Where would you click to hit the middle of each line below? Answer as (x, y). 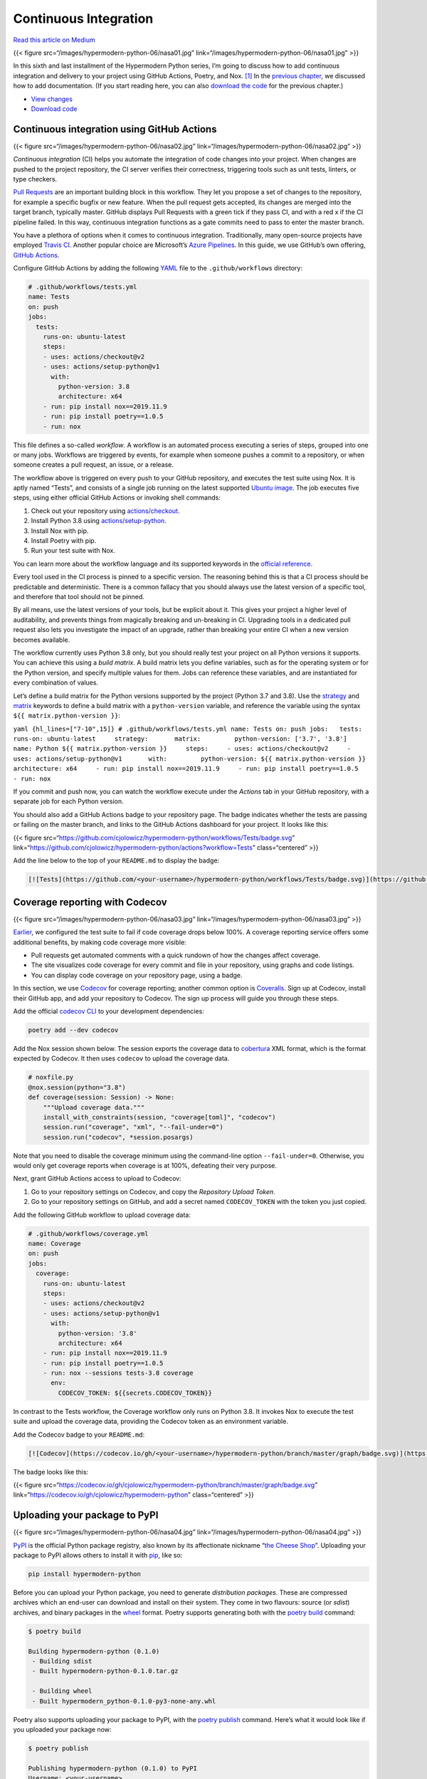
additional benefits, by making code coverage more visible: (100, 942)
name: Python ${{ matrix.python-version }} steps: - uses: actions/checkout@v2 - (182, 749)
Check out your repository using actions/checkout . (105, 511)
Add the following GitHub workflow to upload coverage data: (102, 1215)
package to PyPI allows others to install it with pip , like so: (98, 1556)
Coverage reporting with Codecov (90, 902)
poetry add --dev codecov (73, 1030)
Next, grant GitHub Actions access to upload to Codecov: (97, 1178)
